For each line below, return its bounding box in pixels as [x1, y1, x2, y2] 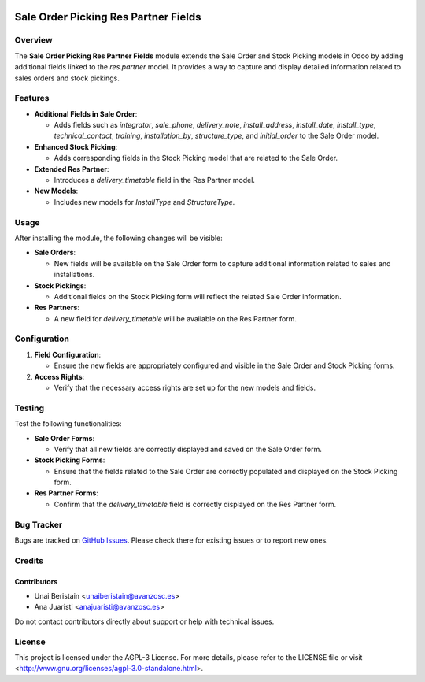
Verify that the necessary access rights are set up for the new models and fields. [54, 383, 316, 392]
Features [14, 93, 50, 104]
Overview [14, 35, 53, 46]
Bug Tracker [14, 519, 63, 530]
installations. [54, 270, 95, 280]
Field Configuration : [34, 350, 102, 359]
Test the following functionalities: [14, 419, 122, 428]
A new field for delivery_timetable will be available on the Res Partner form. [54, 313, 297, 323]
